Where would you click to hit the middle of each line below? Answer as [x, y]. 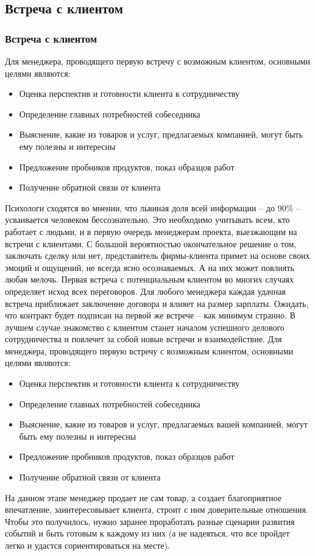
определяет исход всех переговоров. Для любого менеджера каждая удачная [145, 291]
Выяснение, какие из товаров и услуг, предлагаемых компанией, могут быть [161, 134]
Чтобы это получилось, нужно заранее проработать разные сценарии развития [150, 521]
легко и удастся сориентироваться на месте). [87, 545]
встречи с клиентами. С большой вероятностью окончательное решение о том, [151, 243]
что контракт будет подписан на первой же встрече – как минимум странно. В [150, 315]
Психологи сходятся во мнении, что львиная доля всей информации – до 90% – [153, 207]
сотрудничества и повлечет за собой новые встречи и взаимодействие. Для [143, 339]
